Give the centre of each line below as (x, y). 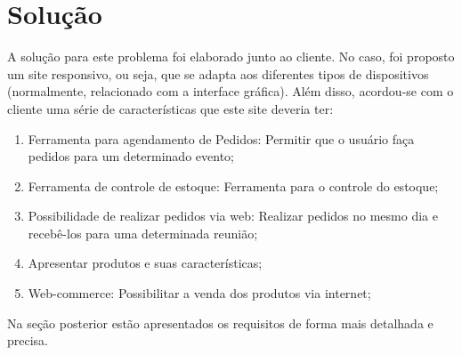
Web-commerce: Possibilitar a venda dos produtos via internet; (199, 293)
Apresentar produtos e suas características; (145, 263)
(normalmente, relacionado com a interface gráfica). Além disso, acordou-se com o (231, 91)
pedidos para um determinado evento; (131, 156)
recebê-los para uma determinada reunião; (143, 233)
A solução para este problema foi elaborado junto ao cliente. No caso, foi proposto (231, 56)
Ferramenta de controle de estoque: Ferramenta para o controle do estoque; (233, 186)
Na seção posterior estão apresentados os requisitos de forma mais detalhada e (220, 323)
